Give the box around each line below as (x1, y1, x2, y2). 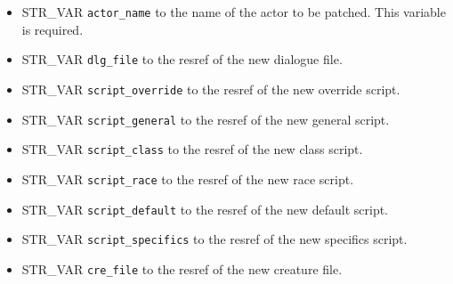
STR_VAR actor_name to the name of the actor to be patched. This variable (21, 3, 446, 20)
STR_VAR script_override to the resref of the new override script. (21, 79, 400, 98)
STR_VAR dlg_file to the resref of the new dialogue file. (21, 50, 343, 69)
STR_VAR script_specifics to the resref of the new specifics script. (21, 230, 408, 248)
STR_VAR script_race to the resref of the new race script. (21, 169, 354, 188)
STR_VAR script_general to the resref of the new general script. (21, 110, 390, 128)
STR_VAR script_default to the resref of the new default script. (21, 199, 389, 218)
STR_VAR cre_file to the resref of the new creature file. (21, 259, 343, 278)
